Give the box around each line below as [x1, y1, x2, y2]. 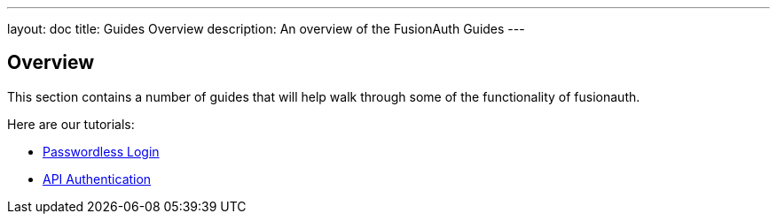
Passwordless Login [43, 143, 160, 159]
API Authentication [43, 171, 152, 187]
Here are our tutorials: [7, 116, 135, 132]
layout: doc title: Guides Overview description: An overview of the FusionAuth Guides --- [7, 21, 525, 36]
